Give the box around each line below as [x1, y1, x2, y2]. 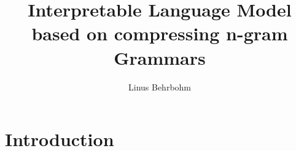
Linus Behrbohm [128, 80, 192, 93]
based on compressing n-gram [31, 21, 288, 46]
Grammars [114, 45, 206, 70]
